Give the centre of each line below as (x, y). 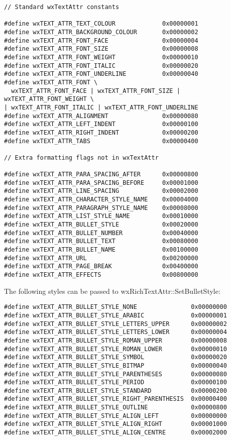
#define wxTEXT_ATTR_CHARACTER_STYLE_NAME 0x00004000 (101, 200)
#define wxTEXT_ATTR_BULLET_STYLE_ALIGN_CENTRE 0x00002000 (115, 433)
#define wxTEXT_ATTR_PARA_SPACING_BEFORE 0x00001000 (101, 183)
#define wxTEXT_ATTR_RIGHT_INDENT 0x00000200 (101, 132)
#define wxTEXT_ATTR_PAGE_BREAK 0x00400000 (101, 266)
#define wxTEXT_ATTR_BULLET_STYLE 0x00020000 (101, 225)
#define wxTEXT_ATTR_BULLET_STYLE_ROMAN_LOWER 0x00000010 (115, 349)
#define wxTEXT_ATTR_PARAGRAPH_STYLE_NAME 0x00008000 (101, 208)
